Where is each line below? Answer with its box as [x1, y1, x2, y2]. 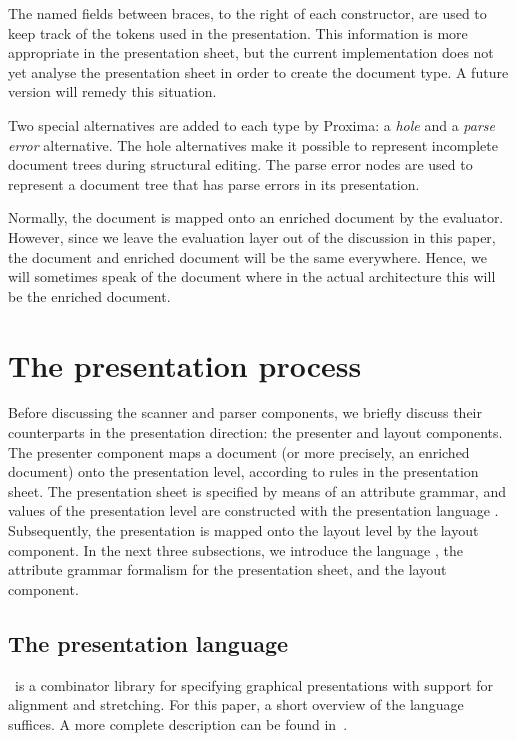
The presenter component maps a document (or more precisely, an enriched [8, 441, 470, 462]
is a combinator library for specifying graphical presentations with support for [14, 674, 493, 695]
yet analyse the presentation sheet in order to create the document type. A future [8, 61, 509, 82]
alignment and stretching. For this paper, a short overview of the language [8, 694, 464, 715]
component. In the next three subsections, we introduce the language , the [8, 539, 463, 560]
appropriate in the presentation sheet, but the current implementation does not [8, 42, 494, 63]
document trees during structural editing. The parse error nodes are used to [8, 154, 473, 175]
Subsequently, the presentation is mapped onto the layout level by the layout [8, 520, 479, 540]
